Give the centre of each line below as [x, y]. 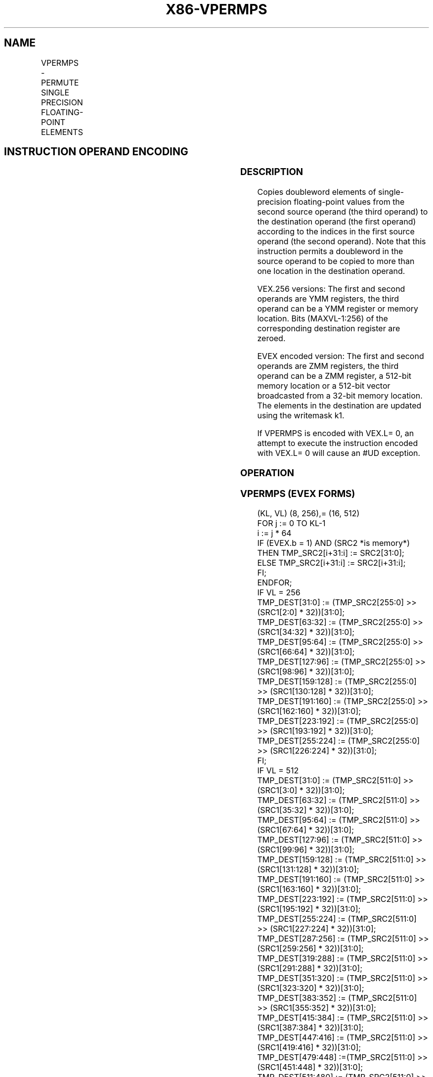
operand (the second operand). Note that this [342, 242]
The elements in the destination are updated [339, 406]
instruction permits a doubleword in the [330, 251]
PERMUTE [60, 82]
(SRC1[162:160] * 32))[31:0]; [309, 711]
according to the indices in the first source [336, 232]
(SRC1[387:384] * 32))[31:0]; [310, 1028]
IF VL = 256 [279, 593]
